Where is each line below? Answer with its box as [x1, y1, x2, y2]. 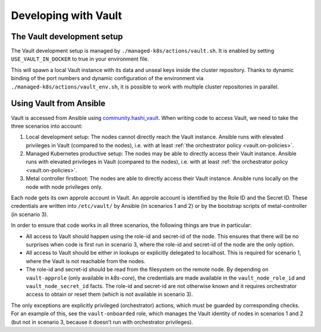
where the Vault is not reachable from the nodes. [26, 257, 146, 264]
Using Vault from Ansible [11, 99, 106, 109]
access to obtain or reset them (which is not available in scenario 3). [26, 291, 193, 298]
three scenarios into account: [11, 122, 83, 129]
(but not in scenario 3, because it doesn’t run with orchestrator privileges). [11, 318, 193, 325]
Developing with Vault [11, 9, 122, 22]
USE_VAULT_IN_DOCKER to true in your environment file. [11, 55, 149, 62]
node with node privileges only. [26, 183, 103, 190]
